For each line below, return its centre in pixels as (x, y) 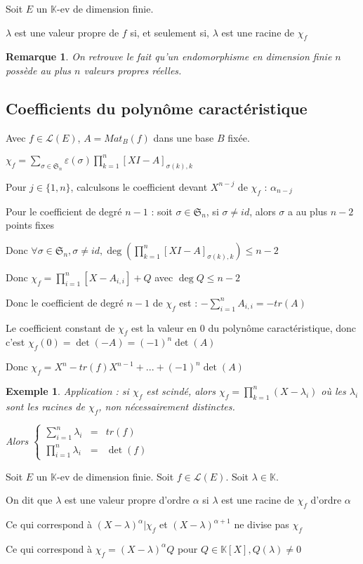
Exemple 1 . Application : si (67, 390)
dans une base (184, 137)
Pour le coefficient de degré (64, 211)
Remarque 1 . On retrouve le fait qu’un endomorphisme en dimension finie (169, 56)
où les (334, 390)
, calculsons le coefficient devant (139, 186)
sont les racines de (45, 406)
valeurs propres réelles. (133, 70)
